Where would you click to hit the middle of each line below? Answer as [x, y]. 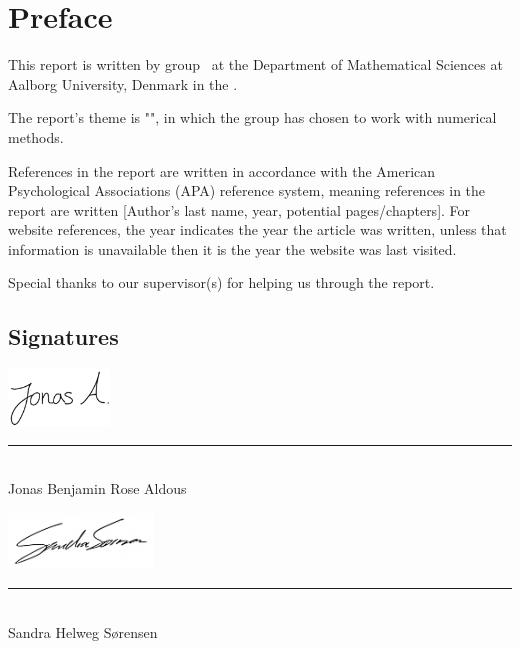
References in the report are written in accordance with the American [222, 170]
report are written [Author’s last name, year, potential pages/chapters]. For [239, 209]
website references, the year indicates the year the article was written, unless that [257, 229]
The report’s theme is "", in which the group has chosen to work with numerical [252, 117]
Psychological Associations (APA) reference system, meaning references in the [247, 190]
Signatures [63, 336]
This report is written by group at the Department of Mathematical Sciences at [255, 64]
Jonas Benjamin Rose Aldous [97, 488]
